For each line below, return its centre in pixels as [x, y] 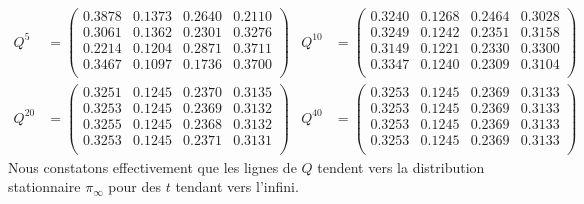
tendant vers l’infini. [237, 186]
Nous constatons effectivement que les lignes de [152, 166]
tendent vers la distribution [401, 166]
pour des [134, 186]
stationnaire [44, 186]
